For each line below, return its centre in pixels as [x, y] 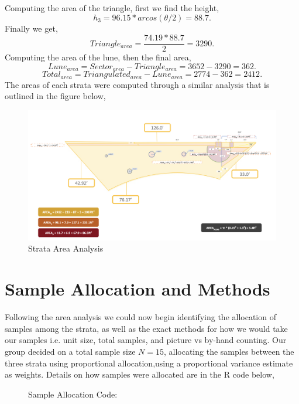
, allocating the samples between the [229, 351]
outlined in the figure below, [55, 96]
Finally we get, [31, 28]
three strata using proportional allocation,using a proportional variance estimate [149, 363]
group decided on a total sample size [70, 351]
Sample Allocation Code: [73, 394]
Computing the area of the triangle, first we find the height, [112, 8]
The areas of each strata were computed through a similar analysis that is [137, 84]
